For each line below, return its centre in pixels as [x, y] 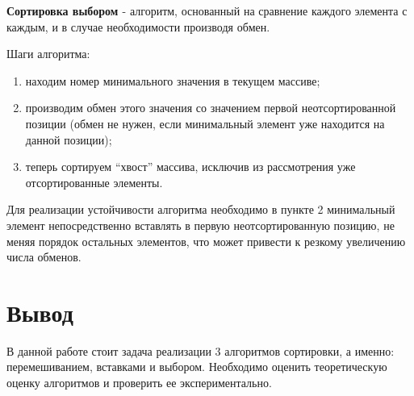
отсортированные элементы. [94, 182]
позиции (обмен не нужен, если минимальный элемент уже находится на [205, 123]
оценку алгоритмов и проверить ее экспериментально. [139, 383]
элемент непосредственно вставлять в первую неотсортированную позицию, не [201, 225]
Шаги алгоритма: [48, 54]
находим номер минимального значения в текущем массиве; [173, 80]
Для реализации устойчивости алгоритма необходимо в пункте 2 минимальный [201, 209]
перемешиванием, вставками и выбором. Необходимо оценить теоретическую [197, 367]
